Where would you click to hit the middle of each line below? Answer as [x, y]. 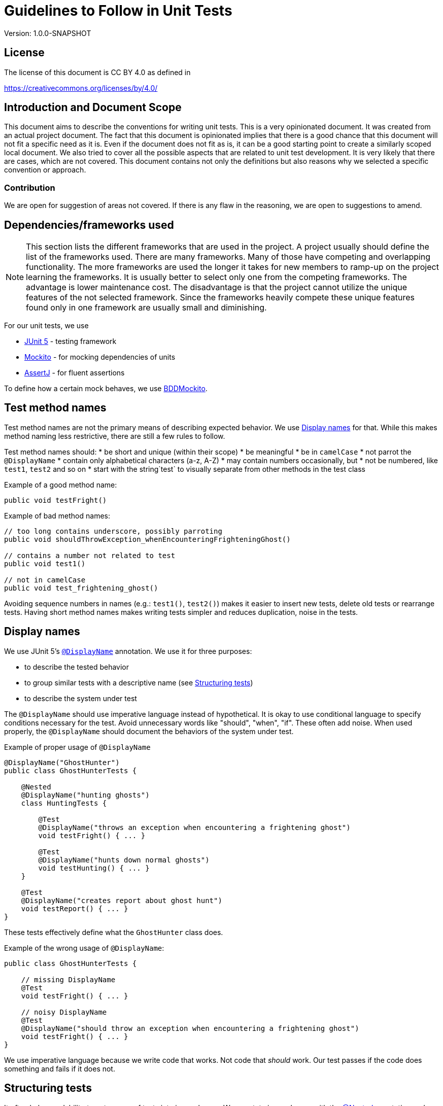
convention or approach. [45, 170]
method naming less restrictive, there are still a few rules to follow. [115, 436]
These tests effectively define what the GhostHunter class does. [114, 932]
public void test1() [45, 563]
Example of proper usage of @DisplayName [77, 747]
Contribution [30, 187]
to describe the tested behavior [77, 667]
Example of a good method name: [61, 485]
